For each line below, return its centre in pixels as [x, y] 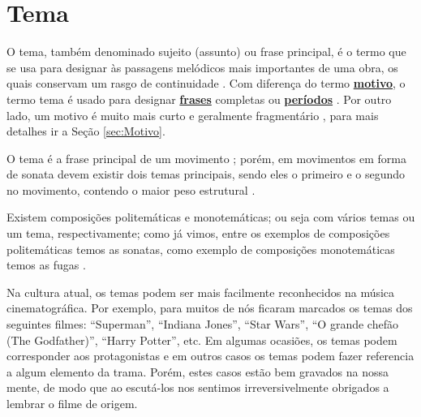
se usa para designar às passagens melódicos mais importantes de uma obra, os [202, 67]
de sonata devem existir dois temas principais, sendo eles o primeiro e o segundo [206, 174]
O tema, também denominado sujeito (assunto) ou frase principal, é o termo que [206, 52]
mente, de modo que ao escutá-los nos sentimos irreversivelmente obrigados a [198, 387]
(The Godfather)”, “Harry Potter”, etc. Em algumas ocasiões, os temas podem [202, 340]
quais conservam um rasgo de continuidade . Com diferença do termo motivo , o [206, 83]
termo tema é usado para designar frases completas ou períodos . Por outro [199, 99]
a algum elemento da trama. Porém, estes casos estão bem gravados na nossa [198, 371]
